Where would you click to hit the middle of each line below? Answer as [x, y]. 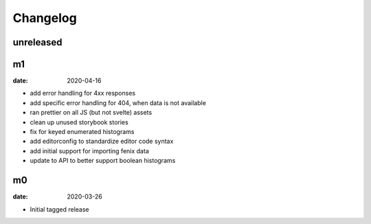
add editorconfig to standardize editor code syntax [102, 142]
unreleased [37, 42]
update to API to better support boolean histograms [103, 161]
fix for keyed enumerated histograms [82, 132]
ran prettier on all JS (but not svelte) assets [91, 113]
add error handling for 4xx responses [83, 93]
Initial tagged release [59, 209]
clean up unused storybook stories [79, 122]
